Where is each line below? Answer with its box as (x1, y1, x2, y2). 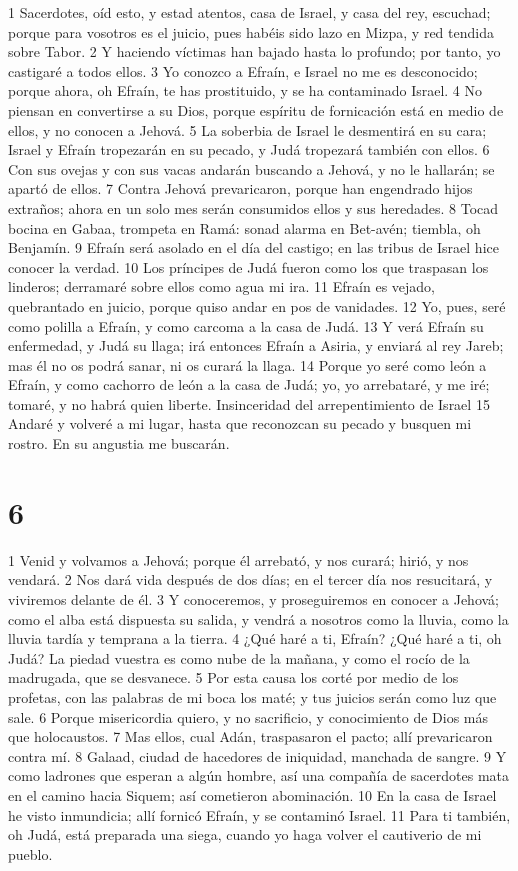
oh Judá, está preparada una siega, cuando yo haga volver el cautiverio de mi (8, 824, 482, 845)
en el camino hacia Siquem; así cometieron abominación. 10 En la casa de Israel (8, 784, 497, 805)
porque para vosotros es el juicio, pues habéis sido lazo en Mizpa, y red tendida (8, 21, 494, 42)
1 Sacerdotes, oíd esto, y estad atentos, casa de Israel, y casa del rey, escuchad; (8, 2, 491, 22)
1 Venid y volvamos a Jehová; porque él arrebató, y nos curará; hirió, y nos (8, 549, 469, 570)
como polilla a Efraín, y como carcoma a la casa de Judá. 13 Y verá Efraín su (8, 315, 484, 336)
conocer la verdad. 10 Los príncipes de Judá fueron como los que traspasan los (8, 256, 489, 277)
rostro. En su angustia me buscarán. (8, 433, 230, 454)
